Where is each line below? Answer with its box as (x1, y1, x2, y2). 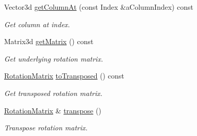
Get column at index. (4, 18, 70, 29)
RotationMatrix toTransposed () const (4, 70, 124, 81)
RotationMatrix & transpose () (4, 105, 101, 115)
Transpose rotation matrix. (4, 122, 88, 133)
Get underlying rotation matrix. (4, 53, 103, 64)
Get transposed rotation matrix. (4, 87, 103, 98)
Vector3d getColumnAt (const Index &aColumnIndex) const (4, 2, 193, 12)
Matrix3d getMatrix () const (4, 36, 94, 47)
